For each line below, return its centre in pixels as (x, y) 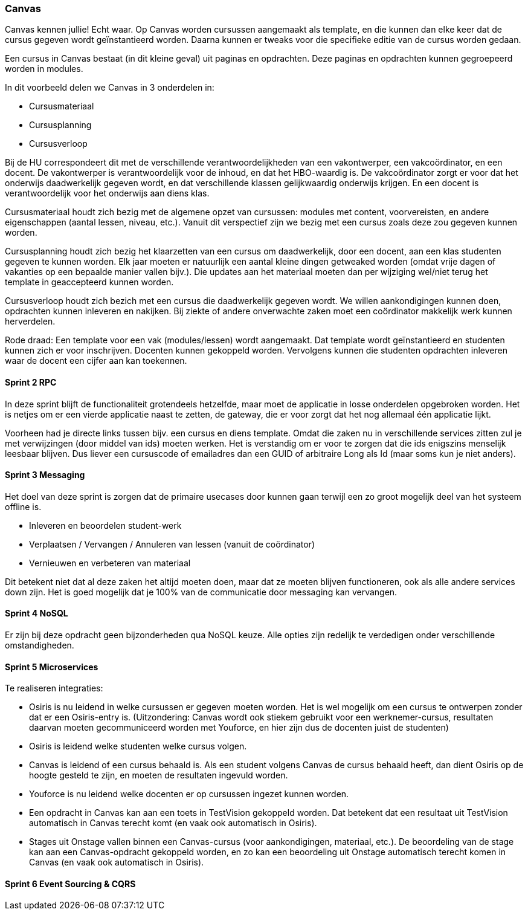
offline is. (23, 506)
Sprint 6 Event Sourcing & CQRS (70, 884)
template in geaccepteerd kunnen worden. (89, 282)
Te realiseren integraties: (54, 688)
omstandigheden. (40, 645)
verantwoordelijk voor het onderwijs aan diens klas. (107, 193)
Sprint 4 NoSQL (37, 613)
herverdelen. (30, 322)
